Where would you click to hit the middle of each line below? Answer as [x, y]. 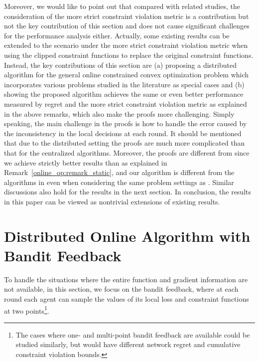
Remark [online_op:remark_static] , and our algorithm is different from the [119, 172]
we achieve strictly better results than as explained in [86, 162]
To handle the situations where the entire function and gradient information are [126, 279]
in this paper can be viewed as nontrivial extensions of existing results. [112, 201]
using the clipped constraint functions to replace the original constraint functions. [129, 55]
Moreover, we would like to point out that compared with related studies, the [122, 6]
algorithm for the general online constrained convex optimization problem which [127, 75]
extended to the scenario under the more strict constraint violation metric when [126, 45]
